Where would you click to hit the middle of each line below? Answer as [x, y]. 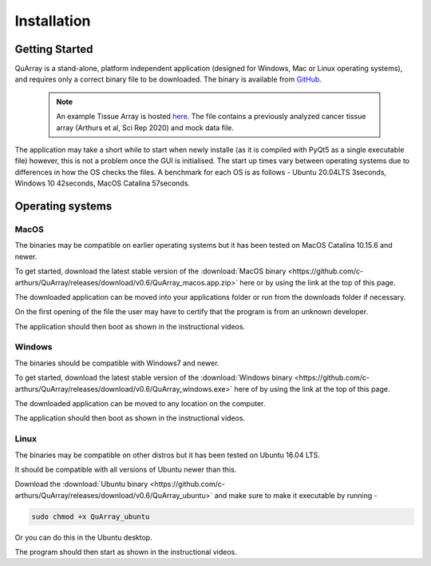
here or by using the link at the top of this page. [318, 282]
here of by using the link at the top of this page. [312, 389]
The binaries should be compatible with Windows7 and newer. [117, 363]
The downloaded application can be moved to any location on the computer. [140, 403]
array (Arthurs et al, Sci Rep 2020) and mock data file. [145, 127]
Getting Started [54, 49]
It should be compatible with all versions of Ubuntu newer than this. [126, 469]
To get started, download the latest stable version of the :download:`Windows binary [154, 378]
